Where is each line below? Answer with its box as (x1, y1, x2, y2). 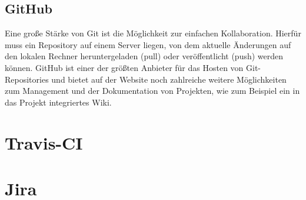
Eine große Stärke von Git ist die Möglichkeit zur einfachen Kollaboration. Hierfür (5, 27, 301, 39)
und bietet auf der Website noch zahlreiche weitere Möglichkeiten (51, 73, 287, 85)
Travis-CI (5, 130, 83, 154)
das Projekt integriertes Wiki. (5, 96, 112, 108)
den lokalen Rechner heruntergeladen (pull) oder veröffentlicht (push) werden (5, 50, 284, 62)
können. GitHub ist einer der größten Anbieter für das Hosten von (5, 61, 244, 73)
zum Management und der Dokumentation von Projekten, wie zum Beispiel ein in (5, 84, 300, 97)
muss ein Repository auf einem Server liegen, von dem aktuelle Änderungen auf (5, 38, 291, 50)
